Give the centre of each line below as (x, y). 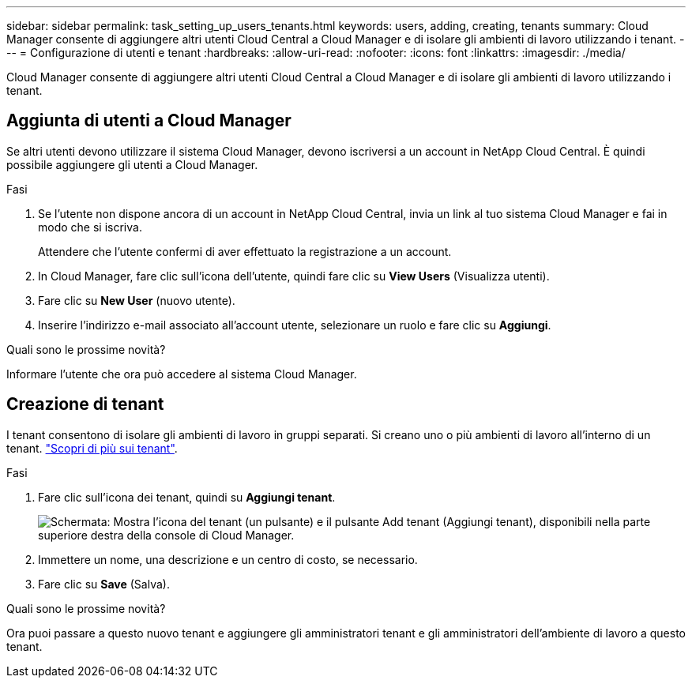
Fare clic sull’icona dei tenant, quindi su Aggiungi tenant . (187, 497)
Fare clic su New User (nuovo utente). (137, 300)
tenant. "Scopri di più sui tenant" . (92, 448)
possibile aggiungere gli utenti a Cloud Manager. (132, 164)
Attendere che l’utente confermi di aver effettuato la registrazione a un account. (245, 251)
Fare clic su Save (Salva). (104, 584)
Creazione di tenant (85, 404)
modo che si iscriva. (90, 227)
